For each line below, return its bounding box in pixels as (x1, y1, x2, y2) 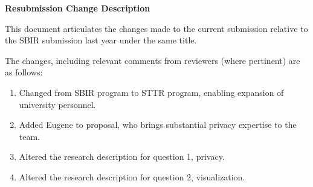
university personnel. (19, 98, 96, 110)
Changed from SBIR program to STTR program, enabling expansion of (19, 86, 284, 98)
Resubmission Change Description (5, 2, 150, 14)
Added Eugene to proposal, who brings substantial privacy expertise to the (19, 118, 297, 131)
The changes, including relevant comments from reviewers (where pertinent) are (5, 54, 300, 66)
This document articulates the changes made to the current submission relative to (5, 22, 308, 34)
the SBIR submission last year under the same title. (5, 34, 197, 46)
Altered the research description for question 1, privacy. (19, 150, 225, 163)
